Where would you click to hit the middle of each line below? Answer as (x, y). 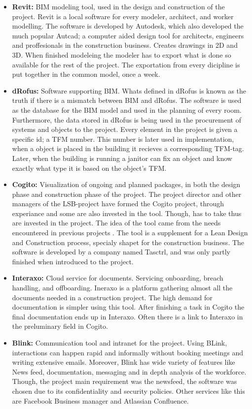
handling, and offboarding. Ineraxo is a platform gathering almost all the (122, 288)
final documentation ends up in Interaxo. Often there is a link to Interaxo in (127, 316)
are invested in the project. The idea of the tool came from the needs (116, 223)
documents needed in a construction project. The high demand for (112, 297)
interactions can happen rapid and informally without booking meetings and (127, 352)
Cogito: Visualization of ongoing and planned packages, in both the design (126, 184)
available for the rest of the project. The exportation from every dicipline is (126, 64)
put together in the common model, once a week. (86, 74)
